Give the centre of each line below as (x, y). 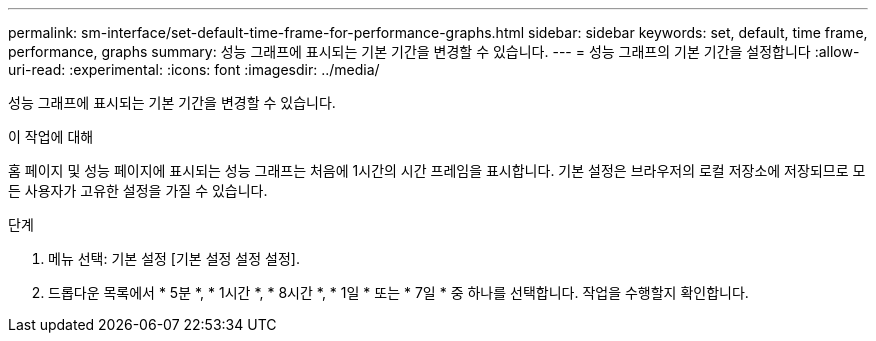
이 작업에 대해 (51, 136)
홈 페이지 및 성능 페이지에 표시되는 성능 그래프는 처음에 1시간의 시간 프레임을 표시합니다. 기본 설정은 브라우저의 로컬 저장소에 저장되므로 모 (437, 170)
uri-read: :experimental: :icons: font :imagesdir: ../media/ (194, 69)
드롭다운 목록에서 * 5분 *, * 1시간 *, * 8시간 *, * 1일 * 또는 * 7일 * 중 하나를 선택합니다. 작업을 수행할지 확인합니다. (398, 292)
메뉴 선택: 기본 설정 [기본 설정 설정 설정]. (174, 258)
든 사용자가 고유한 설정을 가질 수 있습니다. (138, 190)
